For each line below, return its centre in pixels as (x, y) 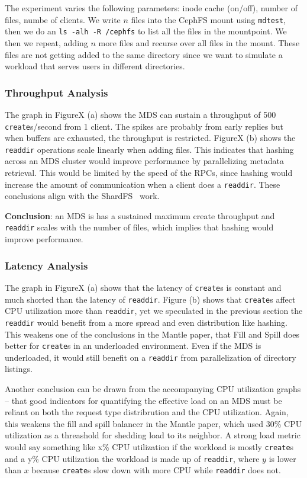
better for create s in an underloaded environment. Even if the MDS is (133, 346)
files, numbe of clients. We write (63, 19)
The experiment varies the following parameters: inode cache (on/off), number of (151, 8)
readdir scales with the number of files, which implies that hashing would (139, 227)
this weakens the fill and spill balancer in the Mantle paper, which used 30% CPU (153, 423)
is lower (282, 458)
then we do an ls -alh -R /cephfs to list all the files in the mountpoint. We (146, 31)
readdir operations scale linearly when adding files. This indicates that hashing (149, 149)
